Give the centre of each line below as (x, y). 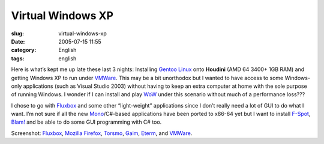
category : (24, 50)
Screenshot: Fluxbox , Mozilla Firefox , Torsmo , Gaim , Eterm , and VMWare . (102, 133)
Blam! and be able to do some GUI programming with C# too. (86, 122)
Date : (18, 41)
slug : (17, 33)
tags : (18, 58)
